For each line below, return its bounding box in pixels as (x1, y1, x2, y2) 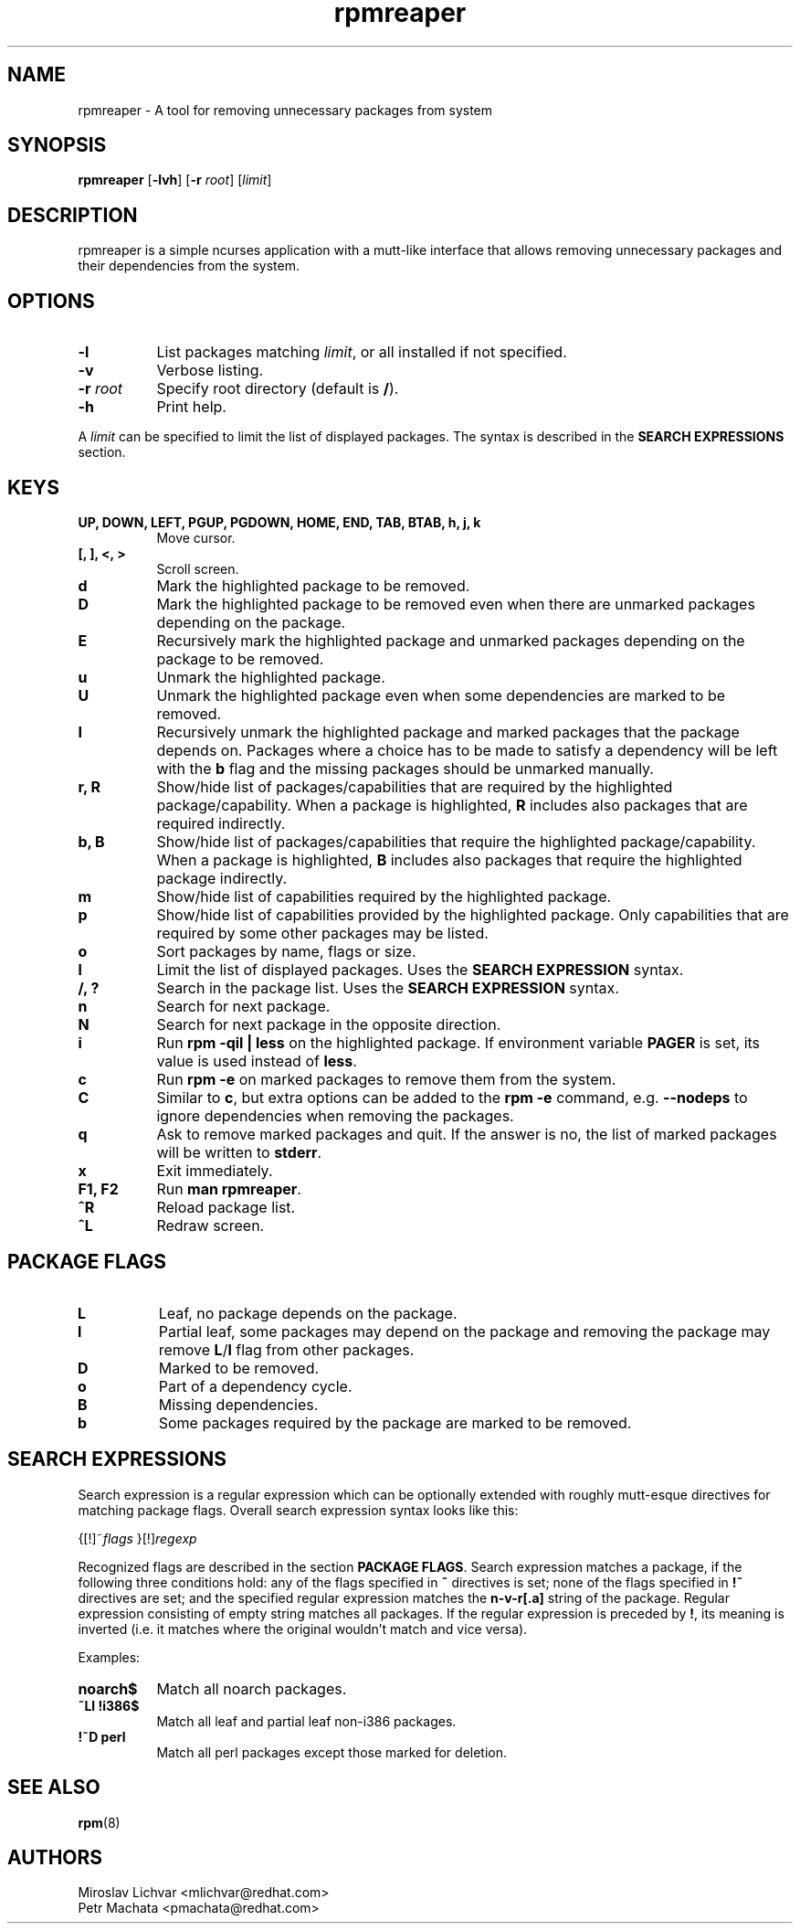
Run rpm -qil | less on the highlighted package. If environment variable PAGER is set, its (156, 1033, 761, 1052)
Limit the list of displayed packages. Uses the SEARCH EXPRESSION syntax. (156, 960, 684, 979)
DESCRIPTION (7, 203, 138, 227)
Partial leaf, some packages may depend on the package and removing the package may (158, 1321, 771, 1341)
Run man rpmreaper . (156, 1179, 301, 1198)
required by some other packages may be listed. (156, 923, 489, 942)
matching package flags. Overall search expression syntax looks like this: (78, 1501, 519, 1518)
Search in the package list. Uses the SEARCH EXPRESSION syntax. (156, 978, 619, 997)
